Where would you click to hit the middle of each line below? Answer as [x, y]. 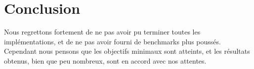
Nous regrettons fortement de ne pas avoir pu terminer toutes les [102, 32]
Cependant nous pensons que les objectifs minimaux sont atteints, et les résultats [127, 51]
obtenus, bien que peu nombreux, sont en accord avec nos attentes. [105, 60]
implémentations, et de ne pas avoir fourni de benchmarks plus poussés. [112, 41]
